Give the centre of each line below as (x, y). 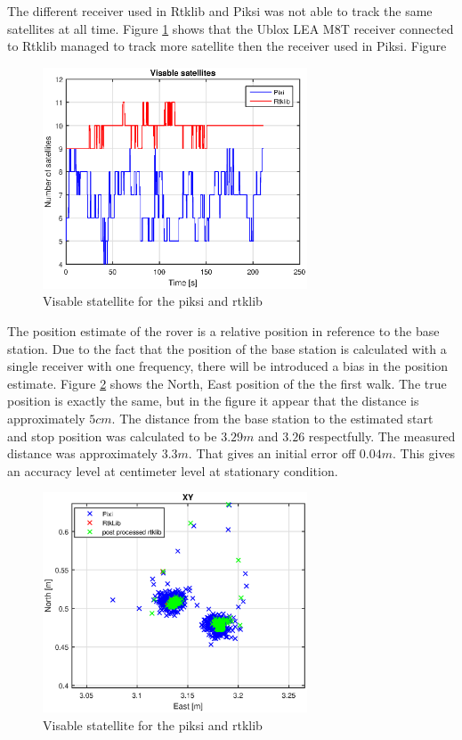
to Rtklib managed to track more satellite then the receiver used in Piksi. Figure (227, 46)
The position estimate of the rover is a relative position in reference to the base (223, 331)
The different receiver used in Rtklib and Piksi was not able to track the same (220, 11)
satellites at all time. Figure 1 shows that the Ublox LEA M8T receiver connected (231, 28)
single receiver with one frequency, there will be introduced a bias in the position (228, 366)
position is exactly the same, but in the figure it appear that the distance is (213, 401)
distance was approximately (82, 453)
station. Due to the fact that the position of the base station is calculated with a (227, 348)
